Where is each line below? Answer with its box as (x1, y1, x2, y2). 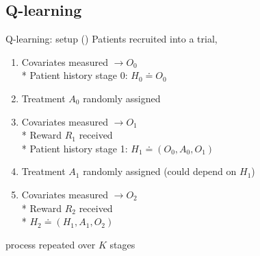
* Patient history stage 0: (21, 68, 128, 82)
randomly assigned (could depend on (83, 164, 237, 178)
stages (109, 237, 135, 251)
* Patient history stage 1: (21, 141, 128, 155)
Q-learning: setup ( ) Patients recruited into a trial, (5, 32, 218, 46)
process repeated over (5, 237, 96, 251)
